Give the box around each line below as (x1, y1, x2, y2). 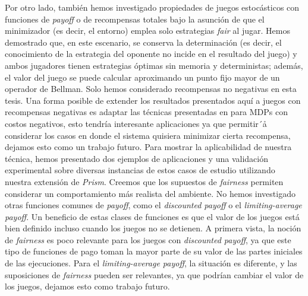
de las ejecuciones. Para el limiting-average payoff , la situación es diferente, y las (5, 257, 297, 269)
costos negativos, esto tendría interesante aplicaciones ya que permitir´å (5, 117, 267, 129)
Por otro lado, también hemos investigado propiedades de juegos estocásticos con (5, 1, 300, 13)
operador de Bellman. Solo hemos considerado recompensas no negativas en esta (5, 82, 297, 95)
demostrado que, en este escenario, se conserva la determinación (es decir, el (5, 36, 282, 48)
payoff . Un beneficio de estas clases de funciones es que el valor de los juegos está (5, 210, 300, 222)
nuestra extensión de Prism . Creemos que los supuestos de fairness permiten (5, 175, 284, 187)
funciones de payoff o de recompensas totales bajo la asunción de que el (5, 12, 265, 25)
